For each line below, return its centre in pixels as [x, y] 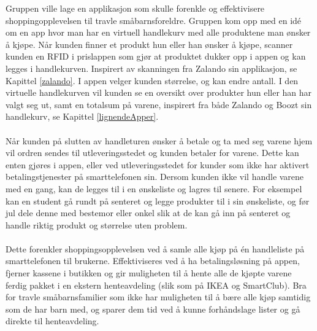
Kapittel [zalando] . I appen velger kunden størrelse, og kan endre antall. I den [152, 80]
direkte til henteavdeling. [52, 321]
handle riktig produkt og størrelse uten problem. [97, 224]
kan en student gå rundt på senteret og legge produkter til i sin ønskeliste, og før [158, 201]
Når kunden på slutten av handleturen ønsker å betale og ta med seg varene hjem [159, 140]
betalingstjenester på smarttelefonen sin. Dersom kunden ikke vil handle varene [155, 177]
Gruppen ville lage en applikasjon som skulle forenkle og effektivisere [135, 8]
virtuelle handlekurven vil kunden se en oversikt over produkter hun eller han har [159, 92]
